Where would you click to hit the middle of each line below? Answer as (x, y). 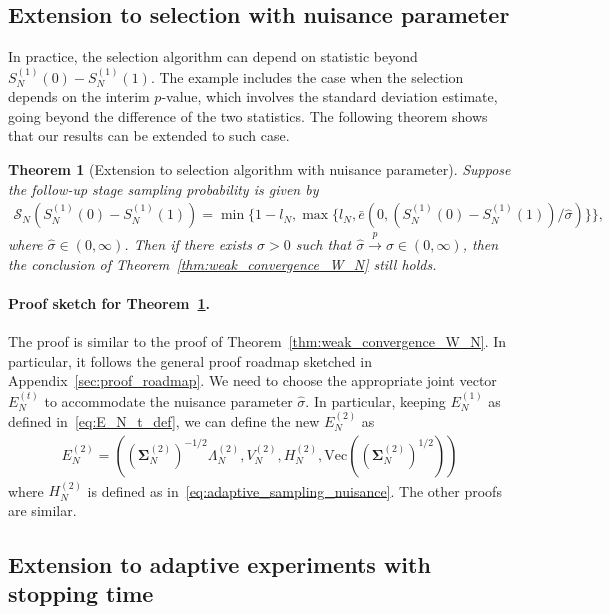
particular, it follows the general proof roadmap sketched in (190, 360)
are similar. (42, 510)
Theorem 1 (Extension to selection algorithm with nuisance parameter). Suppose (259, 168)
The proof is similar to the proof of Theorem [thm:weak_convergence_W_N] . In (257, 340)
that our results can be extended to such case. (149, 135)
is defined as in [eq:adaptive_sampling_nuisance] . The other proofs (294, 490)
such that (323, 244)
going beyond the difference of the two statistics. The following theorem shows (248, 115)
